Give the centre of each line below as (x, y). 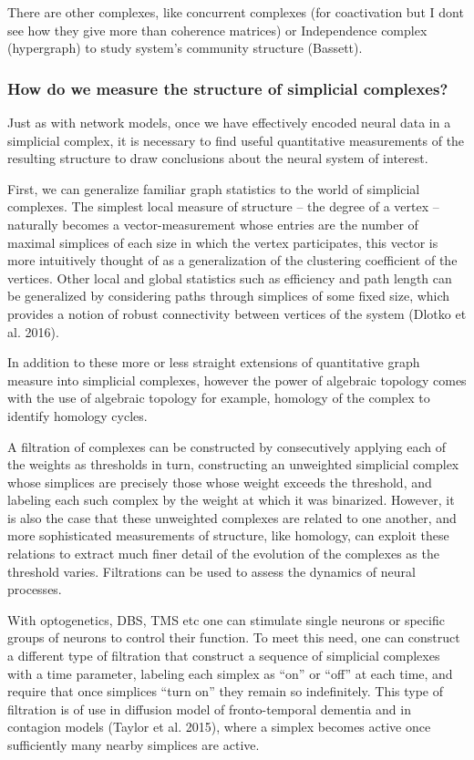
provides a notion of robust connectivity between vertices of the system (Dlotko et (237, 313)
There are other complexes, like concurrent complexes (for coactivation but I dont (236, 12)
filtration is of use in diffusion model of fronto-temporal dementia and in (209, 709)
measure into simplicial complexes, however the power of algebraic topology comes (237, 380)
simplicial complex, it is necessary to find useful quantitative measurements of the (236, 140)
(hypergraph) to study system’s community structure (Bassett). (185, 48)
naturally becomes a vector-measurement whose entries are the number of (213, 224)
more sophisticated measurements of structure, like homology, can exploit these (228, 535)
